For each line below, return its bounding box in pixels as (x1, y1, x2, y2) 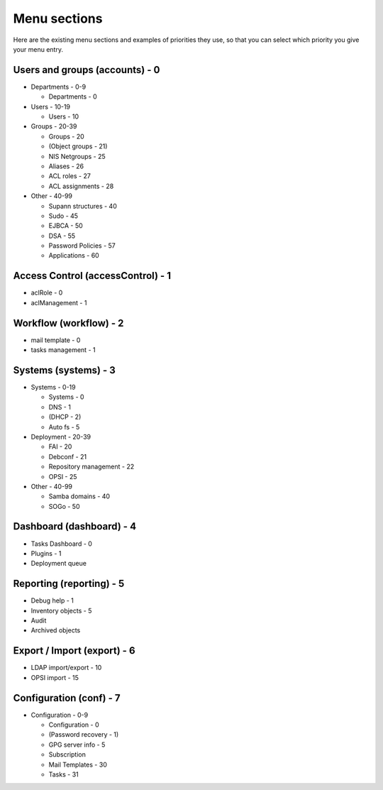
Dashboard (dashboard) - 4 (13, 520, 137, 532)
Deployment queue (30, 559, 87, 568)
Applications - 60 (48, 251, 99, 260)
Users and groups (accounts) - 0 (13, 64, 160, 76)
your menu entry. (13, 45, 64, 53)
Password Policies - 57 (48, 241, 116, 250)
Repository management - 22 (48, 462, 135, 471)
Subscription (48, 750, 87, 759)
